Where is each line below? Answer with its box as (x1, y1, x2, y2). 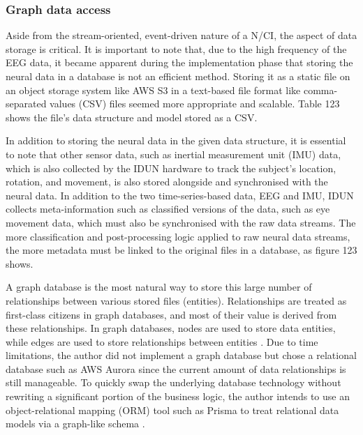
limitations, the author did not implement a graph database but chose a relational (6, 348, 357, 362)
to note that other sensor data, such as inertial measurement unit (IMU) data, (6, 146, 341, 161)
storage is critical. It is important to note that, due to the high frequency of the (6, 41, 347, 56)
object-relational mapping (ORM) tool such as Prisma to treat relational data (6, 402, 339, 417)
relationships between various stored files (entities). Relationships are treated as (6, 293, 347, 307)
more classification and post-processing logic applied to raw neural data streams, (6, 229, 350, 243)
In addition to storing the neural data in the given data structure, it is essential (6, 133, 346, 148)
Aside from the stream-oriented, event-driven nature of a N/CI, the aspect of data (6, 28, 357, 43)
